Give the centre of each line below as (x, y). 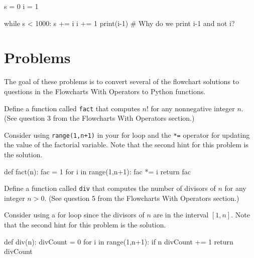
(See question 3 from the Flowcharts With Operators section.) (99, 118)
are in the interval (181, 215)
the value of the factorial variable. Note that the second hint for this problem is (126, 145)
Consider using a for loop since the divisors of (74, 215)
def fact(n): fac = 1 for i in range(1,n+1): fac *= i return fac (97, 171)
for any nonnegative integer (193, 108)
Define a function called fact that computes (72, 108)
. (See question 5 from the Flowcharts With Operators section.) (142, 198)
